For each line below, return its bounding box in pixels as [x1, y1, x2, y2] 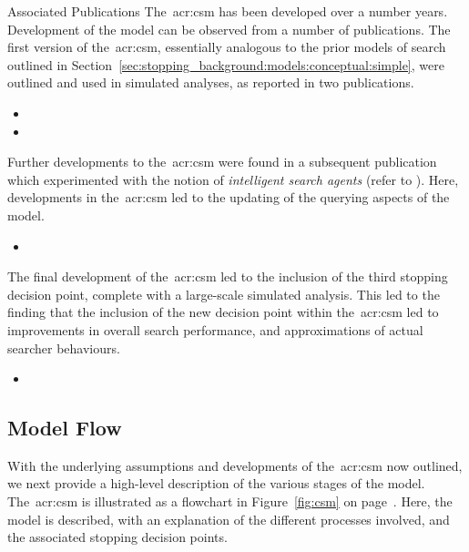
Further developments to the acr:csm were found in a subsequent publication [7, 152, 437, 171]
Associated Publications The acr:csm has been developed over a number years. [7, 2, 448, 20]
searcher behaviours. [7, 338, 120, 357]
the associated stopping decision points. [7, 527, 228, 547]
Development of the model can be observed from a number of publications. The [7, 19, 451, 38]
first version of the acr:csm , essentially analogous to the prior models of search [7, 37, 446, 56]
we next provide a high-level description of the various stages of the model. [7, 474, 425, 493]
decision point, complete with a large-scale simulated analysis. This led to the [7, 284, 440, 303]
